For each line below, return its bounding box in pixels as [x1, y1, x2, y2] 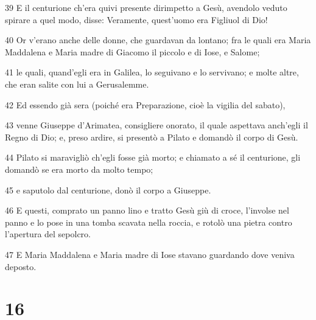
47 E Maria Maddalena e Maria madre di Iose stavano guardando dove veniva [5, 248, 295, 260]
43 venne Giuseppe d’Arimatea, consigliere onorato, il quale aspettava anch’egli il [5, 119, 308, 131]
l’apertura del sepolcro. [5, 228, 91, 240]
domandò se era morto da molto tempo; [5, 162, 153, 175]
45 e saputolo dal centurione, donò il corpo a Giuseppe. [5, 183, 211, 196]
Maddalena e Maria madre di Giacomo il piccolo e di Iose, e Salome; [5, 45, 260, 58]
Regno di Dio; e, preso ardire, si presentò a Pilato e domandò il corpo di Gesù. [5, 130, 298, 143]
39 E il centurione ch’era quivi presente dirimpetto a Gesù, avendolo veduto [5, 1, 287, 13]
